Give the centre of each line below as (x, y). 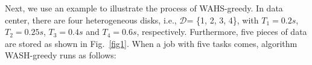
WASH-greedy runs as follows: (61, 55)
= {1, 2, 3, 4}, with (223, 20)
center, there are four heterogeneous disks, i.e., (91, 20)
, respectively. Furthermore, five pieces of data (222, 32)
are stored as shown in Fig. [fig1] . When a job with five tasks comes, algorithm (151, 43)
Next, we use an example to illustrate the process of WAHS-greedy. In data (144, 8)
